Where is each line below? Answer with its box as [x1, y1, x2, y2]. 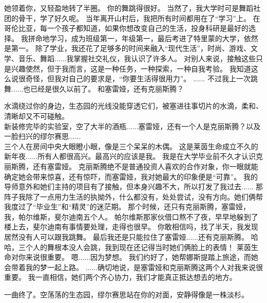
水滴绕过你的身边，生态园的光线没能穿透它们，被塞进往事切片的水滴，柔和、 [4, 100, 263, 111]
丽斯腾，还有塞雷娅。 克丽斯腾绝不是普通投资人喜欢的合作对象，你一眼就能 [4, 161, 258, 171]
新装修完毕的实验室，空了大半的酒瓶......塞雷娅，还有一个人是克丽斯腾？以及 [4, 120, 261, 131]
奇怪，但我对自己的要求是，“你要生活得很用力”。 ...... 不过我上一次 [25, 73, 251, 84]
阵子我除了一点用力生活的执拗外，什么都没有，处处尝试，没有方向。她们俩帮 [4, 191, 263, 202]
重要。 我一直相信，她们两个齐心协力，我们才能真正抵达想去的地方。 [4, 272, 237, 282]
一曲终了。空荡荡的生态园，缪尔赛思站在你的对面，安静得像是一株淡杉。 [4, 289, 249, 300]
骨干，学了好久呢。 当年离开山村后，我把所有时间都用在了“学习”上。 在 [18, 12, 260, 23]
